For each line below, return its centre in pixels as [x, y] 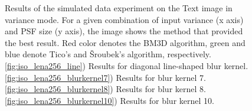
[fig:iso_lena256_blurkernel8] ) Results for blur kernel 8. [105, 89]
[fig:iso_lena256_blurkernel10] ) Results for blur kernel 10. [109, 100]
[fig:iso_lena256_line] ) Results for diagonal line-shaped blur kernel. [127, 65]
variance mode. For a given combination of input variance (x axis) [124, 19]
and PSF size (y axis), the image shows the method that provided [124, 31]
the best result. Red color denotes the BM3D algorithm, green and [125, 42]
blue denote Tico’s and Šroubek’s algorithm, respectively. [108, 54]
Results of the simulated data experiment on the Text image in [119, 8]
